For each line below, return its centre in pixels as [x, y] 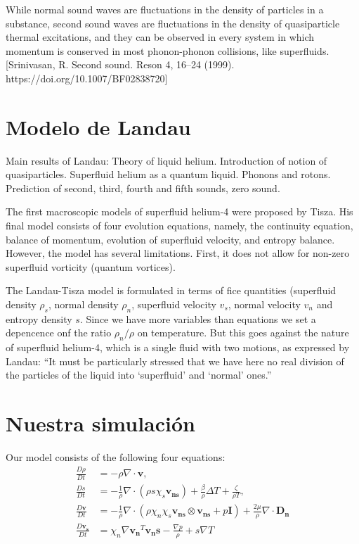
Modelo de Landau [98, 126]
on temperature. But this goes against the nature [243, 333]
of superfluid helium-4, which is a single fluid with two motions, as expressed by [178, 347]
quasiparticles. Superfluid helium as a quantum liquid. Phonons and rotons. [168, 174]
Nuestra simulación [101, 423]
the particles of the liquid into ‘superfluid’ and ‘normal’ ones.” [139, 375]
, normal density [83, 304]
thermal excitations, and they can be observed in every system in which [160, 37]
